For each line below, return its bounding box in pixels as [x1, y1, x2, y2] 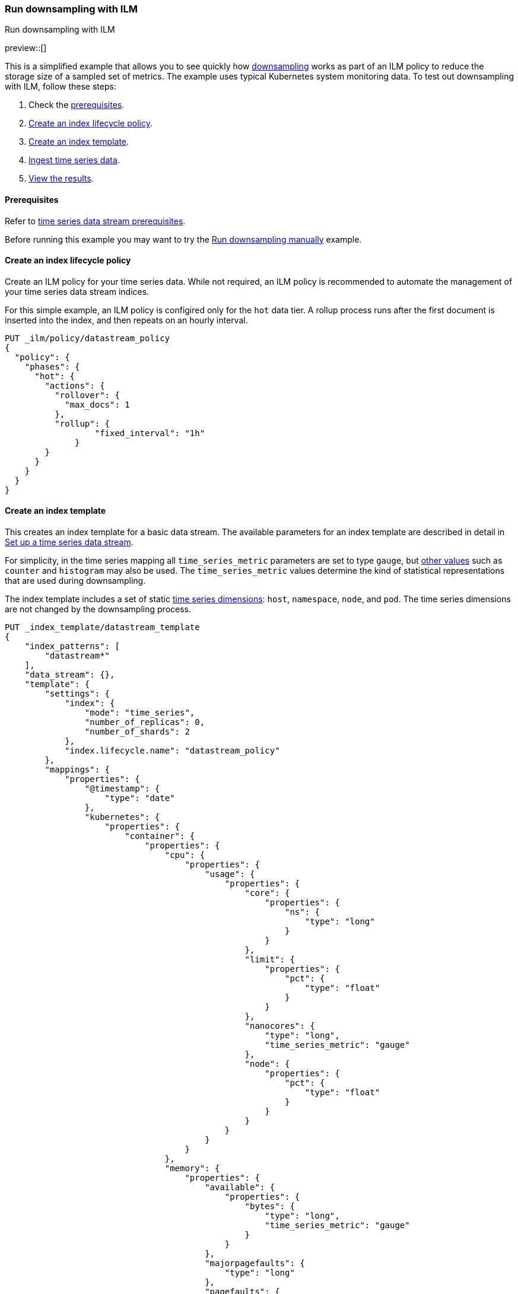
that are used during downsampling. [5, 576, 146, 586]
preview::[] [5, 43, 47, 53]
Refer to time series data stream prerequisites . [5, 215, 186, 226]
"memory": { [164, 1163, 220, 1174]
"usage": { [205, 869, 255, 879]
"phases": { [24, 361, 80, 371]
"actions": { [45, 380, 105, 390]
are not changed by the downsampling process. [5, 604, 191, 615]
